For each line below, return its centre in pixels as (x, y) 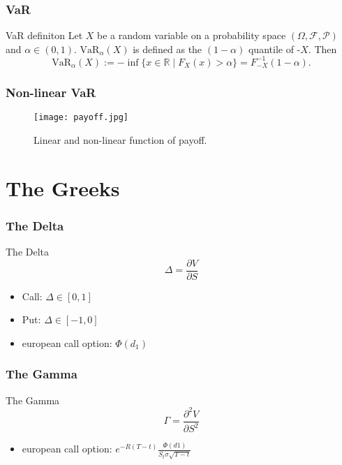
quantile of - (274, 49)
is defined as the (168, 49)
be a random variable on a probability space (192, 35)
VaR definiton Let (44, 35)
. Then (322, 49)
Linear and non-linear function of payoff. (120, 139)
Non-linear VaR (51, 92)
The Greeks (63, 187)
